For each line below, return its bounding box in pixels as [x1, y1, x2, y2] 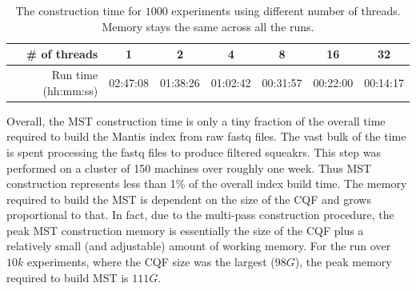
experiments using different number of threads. [171, 2, 401, 18]
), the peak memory [294, 253, 392, 270]
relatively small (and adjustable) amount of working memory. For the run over [6, 237, 391, 254]
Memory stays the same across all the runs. [102, 18, 314, 34]
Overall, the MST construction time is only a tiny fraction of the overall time [6, 112, 386, 129]
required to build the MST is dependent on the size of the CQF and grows [6, 190, 371, 207]
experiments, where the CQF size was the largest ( [26, 253, 275, 270]
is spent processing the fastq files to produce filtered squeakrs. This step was [6, 143, 382, 160]
